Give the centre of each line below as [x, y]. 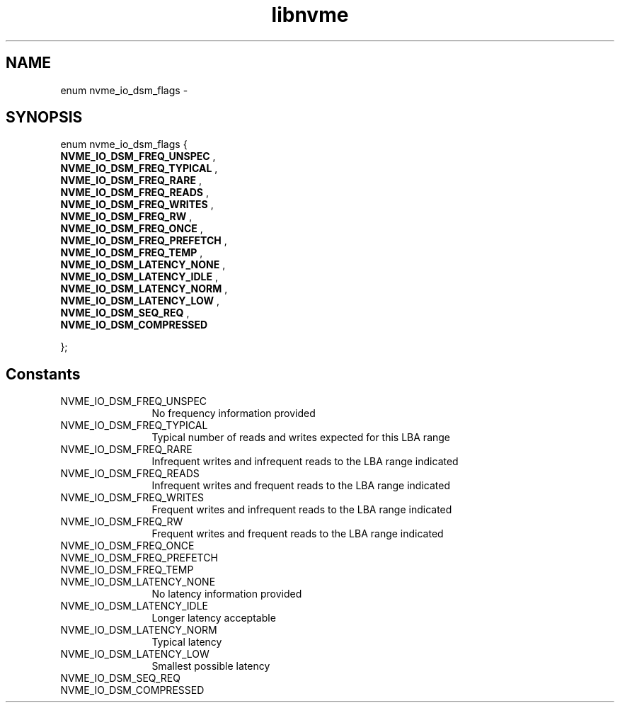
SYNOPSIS [44, 118]
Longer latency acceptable [214, 618]
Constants [43, 374]
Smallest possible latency [211, 666]
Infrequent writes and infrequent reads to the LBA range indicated [305, 462]
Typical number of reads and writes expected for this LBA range [301, 438]
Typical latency [187, 642]
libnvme [310, 15]
